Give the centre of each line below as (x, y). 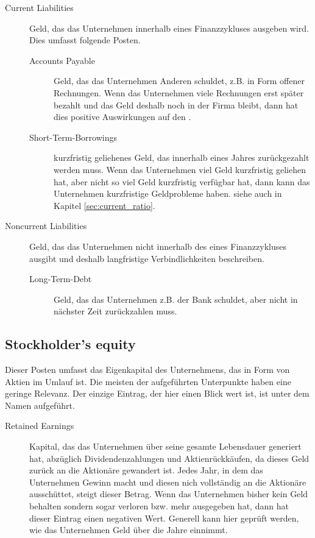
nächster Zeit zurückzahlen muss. (115, 311)
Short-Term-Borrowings (73, 137)
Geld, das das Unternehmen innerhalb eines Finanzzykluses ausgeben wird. (169, 28)
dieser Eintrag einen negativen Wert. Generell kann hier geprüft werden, (164, 518)
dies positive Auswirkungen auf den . (122, 117)
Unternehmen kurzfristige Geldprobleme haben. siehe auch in (168, 193)
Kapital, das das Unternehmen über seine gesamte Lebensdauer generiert (165, 446)
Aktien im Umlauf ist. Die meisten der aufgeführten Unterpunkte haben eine (148, 381)
